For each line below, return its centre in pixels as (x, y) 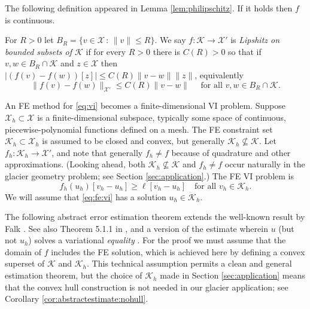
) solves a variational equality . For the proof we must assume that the (157, 240)
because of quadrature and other (231, 152)
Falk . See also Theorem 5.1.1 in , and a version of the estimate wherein (136, 228)
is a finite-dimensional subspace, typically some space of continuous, (162, 117)
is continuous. (30, 19)
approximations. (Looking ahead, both (75, 164)
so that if (245, 51)
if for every (106, 51)
